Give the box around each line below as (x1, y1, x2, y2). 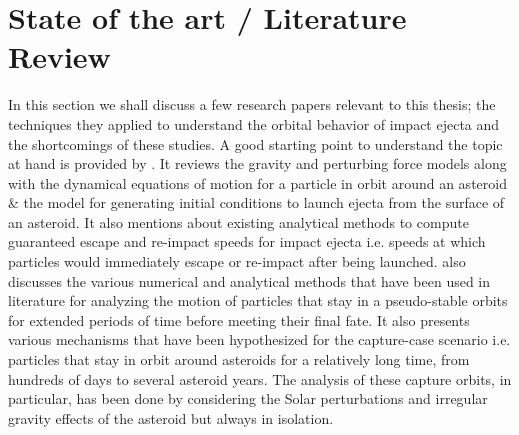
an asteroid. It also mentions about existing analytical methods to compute (8, 211, 469, 232)
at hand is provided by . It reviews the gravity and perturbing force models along (8, 153, 507, 174)
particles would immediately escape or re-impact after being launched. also (8, 251, 466, 272)
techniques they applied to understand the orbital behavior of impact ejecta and (8, 113, 500, 134)
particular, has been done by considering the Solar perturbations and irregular (8, 388, 488, 409)
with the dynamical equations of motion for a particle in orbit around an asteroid (8, 172, 507, 193)
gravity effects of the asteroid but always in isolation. (8, 407, 334, 428)
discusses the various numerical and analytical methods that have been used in (8, 270, 491, 291)
